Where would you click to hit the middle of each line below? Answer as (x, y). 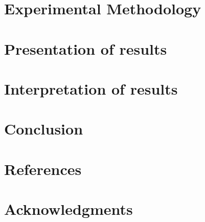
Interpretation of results (91, 88)
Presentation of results (86, 48)
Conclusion (44, 129)
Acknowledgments (69, 209)
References (43, 169)
